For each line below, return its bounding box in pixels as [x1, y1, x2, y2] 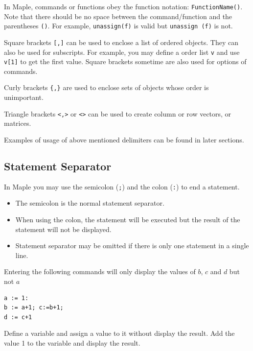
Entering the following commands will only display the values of [4, 266, 196, 277]
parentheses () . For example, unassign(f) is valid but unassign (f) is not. [4, 21, 233, 31]
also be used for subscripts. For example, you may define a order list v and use [4, 47, 240, 57]
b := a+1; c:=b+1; [4, 304, 64, 311]
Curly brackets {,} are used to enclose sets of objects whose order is [4, 82, 209, 93]
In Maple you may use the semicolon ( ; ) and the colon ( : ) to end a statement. [4, 181, 240, 191]
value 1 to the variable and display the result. [4, 337, 140, 348]
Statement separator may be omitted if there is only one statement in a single [15, 240, 249, 251]
